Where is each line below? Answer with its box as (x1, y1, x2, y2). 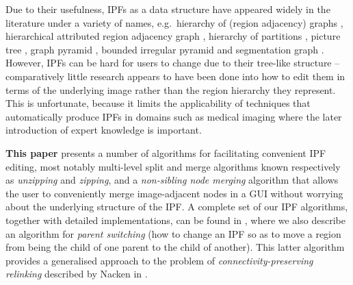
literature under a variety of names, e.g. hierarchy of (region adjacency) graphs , (5, 15, 343, 29)
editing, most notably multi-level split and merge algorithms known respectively (5, 159, 341, 173)
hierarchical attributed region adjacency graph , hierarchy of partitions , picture (5, 29, 341, 43)
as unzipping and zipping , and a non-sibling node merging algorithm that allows (5, 173, 339, 187)
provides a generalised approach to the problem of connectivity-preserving (5, 253, 313, 267)
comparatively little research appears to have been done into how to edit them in (5, 69, 345, 83)
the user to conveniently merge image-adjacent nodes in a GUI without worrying (5, 186, 343, 200)
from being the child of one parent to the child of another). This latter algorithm (5, 240, 345, 254)
